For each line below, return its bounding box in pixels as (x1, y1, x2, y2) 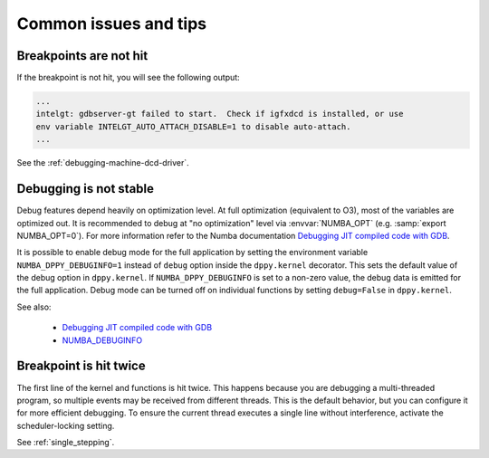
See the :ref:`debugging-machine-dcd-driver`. (16, 157, 189, 168)
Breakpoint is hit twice (16, 358, 146, 374)
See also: (16, 301, 52, 312)
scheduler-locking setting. (16, 420, 115, 431)
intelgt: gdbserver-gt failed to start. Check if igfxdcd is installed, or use (35, 109, 404, 119)
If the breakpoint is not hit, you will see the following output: (16, 72, 240, 83)
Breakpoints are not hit (16, 48, 149, 63)
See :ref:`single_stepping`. (16, 437, 115, 448)
